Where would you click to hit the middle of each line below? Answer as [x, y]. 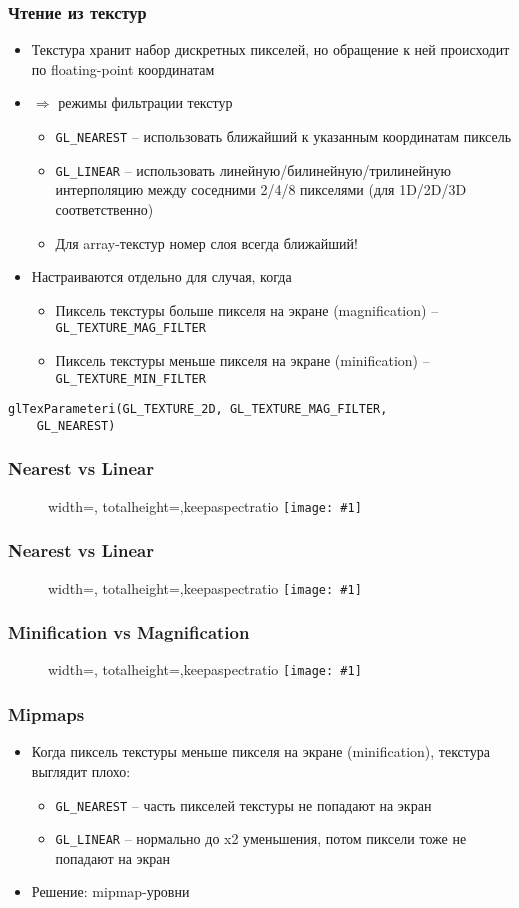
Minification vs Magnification [129, 632]
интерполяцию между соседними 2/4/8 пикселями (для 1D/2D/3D [261, 189]
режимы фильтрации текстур [145, 102]
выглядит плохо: [81, 770]
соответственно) [104, 208]
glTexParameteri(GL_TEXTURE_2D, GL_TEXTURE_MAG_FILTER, [198, 409]
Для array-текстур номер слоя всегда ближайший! [206, 242]
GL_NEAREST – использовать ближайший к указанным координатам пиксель [283, 136]
